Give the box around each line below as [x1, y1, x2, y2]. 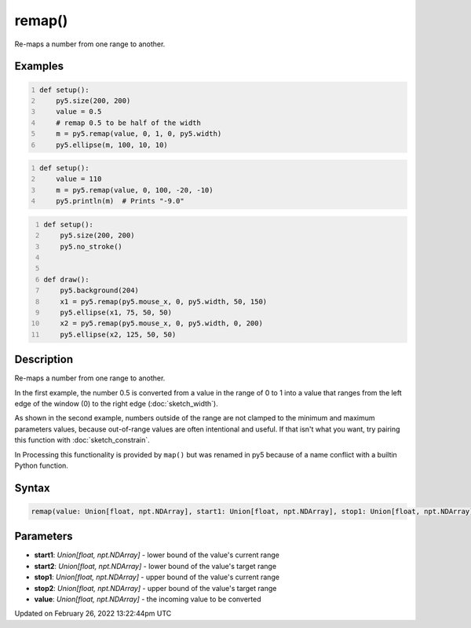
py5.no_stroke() [60, 242, 123, 251]
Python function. [14, 461, 68, 470]
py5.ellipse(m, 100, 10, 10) [56, 140, 168, 149]
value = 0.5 [56, 107, 102, 116]
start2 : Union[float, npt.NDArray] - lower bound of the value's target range [34, 561, 277, 571]
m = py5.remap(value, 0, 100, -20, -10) [56, 185, 214, 194]
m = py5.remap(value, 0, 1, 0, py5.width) [56, 130, 222, 138]
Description [14, 353, 74, 366]
